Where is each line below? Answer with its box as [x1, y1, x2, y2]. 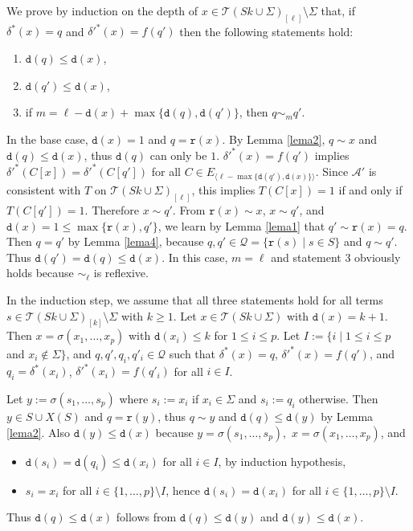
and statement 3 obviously [271, 248, 401, 265]
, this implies [191, 182, 256, 198]
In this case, [168, 248, 228, 265]
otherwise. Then [299, 390, 378, 406]
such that [169, 345, 216, 361]
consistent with [6, 182, 81, 198]
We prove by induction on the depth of [6, 2, 198, 18]
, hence [166, 481, 201, 498]
